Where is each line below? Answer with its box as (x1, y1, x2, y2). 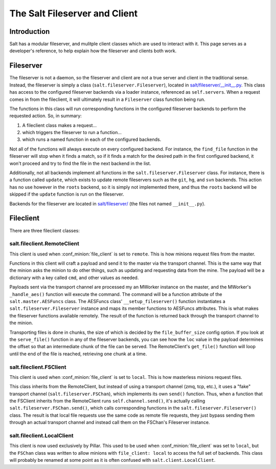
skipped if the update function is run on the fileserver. (9, 191, 124, 197)
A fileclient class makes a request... (22, 122, 97, 128)
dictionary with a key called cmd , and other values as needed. (9, 274, 139, 281)
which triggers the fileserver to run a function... (22, 130, 122, 136)
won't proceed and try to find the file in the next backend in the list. (9, 160, 151, 166)
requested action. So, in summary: (9, 113, 82, 119)
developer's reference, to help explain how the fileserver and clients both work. (9, 48, 177, 54)
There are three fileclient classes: (9, 227, 80, 233)
